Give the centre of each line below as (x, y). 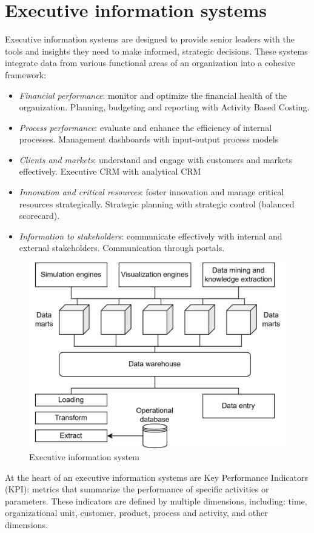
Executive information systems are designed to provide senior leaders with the (150, 39)
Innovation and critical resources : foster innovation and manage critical (152, 192)
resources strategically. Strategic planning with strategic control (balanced (157, 203)
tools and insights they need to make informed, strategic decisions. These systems (156, 51)
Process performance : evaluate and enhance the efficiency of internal (145, 127)
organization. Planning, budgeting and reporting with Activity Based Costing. (164, 107)
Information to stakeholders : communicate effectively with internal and (151, 236)
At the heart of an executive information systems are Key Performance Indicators (157, 477)
